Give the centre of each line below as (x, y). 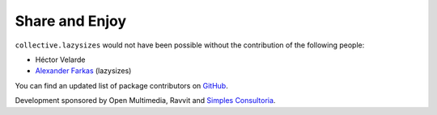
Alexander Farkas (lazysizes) (83, 71)
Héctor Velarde (60, 60)
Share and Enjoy (71, 21)
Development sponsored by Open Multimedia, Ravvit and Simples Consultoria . (145, 101)
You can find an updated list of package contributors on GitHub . (121, 85)
